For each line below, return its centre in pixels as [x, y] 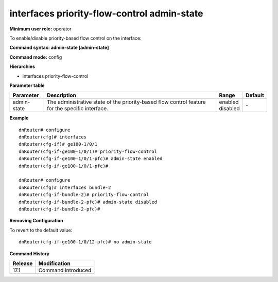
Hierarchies [22, 66]
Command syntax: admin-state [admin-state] [59, 48]
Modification [54, 263]
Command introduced [65, 270]
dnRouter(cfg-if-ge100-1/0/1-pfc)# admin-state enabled [91, 159]
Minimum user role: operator [40, 29]
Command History [30, 253]
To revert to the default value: [41, 230]
